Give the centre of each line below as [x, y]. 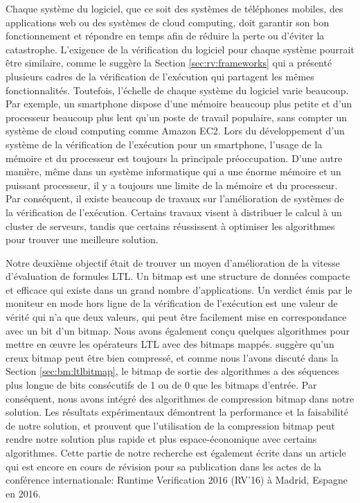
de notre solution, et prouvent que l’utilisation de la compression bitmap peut [171, 425]
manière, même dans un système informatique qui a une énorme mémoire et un [173, 171]
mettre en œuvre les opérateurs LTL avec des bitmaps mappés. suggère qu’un [170, 344]
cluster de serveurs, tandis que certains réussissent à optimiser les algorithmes [170, 226]
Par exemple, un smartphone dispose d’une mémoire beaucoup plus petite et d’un [179, 104]
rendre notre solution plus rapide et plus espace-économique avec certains [161, 439]
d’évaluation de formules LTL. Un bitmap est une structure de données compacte [178, 276]
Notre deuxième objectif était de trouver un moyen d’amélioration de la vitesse [173, 262]
